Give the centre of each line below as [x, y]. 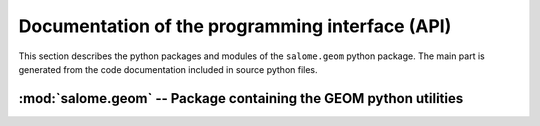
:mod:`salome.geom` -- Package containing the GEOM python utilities [241, 98]
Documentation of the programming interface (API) [235, 26]
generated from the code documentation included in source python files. [168, 69]
